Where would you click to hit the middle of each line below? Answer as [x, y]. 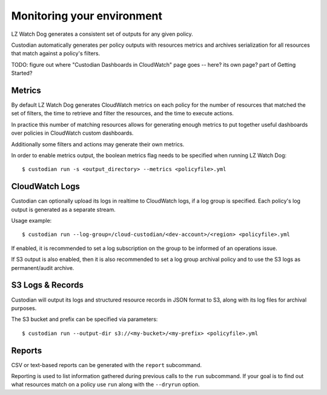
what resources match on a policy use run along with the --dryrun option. [105, 385]
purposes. [24, 308]
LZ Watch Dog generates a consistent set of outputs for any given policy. [102, 34]
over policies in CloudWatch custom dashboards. [72, 133]
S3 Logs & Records [48, 285]
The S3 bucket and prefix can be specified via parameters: [84, 319]
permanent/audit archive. [43, 268]
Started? [22, 73]
